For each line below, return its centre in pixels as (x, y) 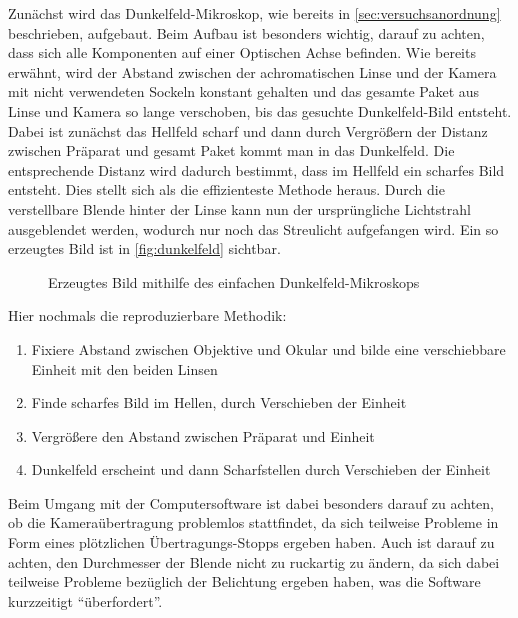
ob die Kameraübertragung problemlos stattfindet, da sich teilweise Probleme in (253, 522)
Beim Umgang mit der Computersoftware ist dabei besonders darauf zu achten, (251, 502)
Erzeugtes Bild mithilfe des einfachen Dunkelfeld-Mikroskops (234, 281)
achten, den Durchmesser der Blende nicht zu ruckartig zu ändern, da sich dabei (254, 561)
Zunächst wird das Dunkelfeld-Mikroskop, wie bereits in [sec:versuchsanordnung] (254, 13)
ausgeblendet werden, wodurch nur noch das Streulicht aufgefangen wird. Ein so (253, 228)
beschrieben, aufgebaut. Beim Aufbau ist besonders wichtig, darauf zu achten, (246, 32)
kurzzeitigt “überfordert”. (85, 600)
